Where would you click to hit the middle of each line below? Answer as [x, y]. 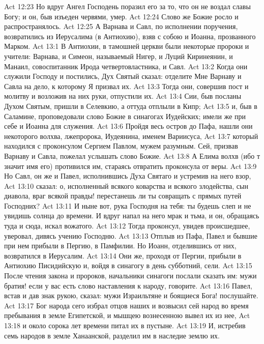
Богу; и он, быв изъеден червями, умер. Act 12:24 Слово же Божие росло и [121, 16]
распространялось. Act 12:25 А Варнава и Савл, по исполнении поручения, [121, 26]
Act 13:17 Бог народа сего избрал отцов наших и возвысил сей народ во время [126, 305]
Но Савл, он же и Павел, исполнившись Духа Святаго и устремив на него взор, [128, 176]
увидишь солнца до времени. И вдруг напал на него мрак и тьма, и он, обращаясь [132, 216]
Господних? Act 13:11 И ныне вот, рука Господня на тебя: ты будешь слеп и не [128, 205]
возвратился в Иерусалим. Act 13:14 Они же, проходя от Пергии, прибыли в [123, 255]
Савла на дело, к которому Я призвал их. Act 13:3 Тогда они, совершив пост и [126, 86]
